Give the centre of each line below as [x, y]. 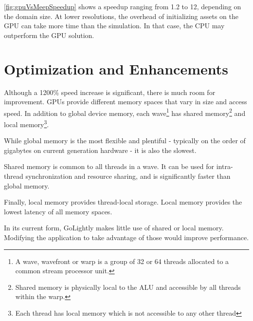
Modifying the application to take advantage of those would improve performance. [126, 237]
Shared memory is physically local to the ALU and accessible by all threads [128, 287]
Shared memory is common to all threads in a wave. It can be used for [109, 166]
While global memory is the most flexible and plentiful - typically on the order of [125, 141]
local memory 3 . [27, 123]
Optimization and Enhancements [116, 68]
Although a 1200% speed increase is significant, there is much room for [110, 92]
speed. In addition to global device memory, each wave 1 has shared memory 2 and [125, 112]
